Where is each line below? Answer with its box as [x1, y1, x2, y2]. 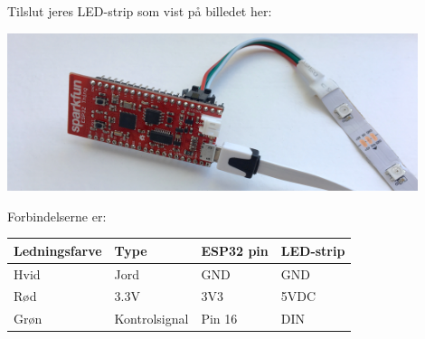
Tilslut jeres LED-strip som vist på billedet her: [7, 2, 272, 20]
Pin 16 [201, 309, 238, 328]
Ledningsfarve [14, 240, 102, 259]
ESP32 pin [201, 240, 269, 259]
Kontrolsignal [114, 309, 189, 328]
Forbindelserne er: [7, 206, 107, 225]
